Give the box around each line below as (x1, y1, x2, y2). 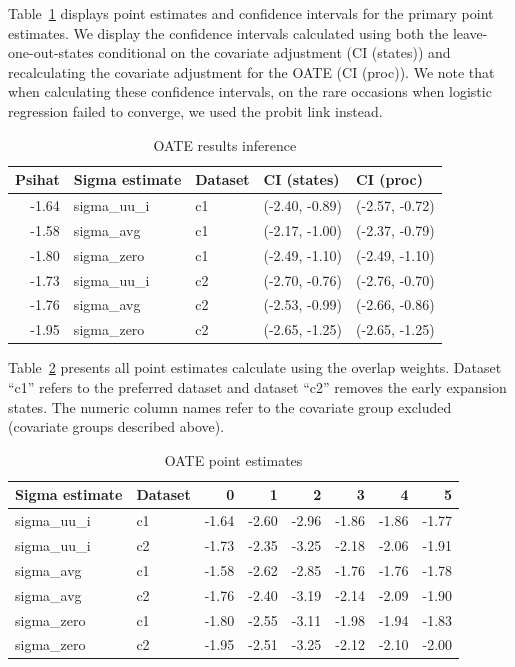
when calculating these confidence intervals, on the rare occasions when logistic (8, 81, 492, 102)
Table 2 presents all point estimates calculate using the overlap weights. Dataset (8, 357, 502, 378)
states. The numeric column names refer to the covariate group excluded (8, 396, 452, 417)
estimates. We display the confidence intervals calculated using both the (8, 22, 449, 43)
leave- (452, 22, 488, 43)
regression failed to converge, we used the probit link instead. (8, 100, 383, 121)
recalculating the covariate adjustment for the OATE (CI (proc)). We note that (8, 61, 495, 82)
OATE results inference (153, 134, 297, 155)
